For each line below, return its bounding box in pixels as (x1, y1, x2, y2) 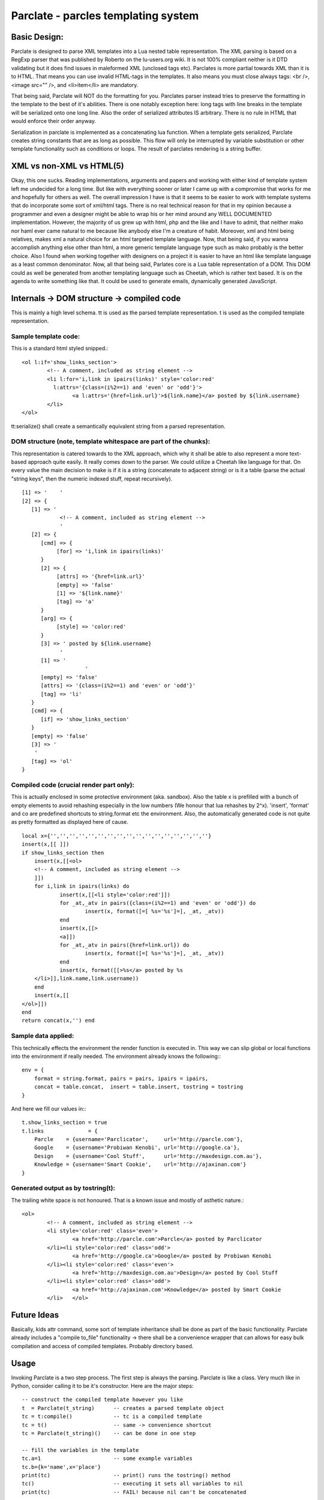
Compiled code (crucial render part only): (11, 781, 135, 789)
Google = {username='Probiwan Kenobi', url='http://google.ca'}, (34, 1144, 240, 1151)
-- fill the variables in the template (22, 1447, 139, 1453)
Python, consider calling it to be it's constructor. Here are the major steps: (11, 1382, 194, 1390)
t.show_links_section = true (22, 1119, 107, 1126)
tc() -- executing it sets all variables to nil (22, 1480, 244, 1487)
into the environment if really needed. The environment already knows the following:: (11, 1052, 221, 1060)
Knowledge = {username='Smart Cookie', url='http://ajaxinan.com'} (34, 1161, 247, 1168)
